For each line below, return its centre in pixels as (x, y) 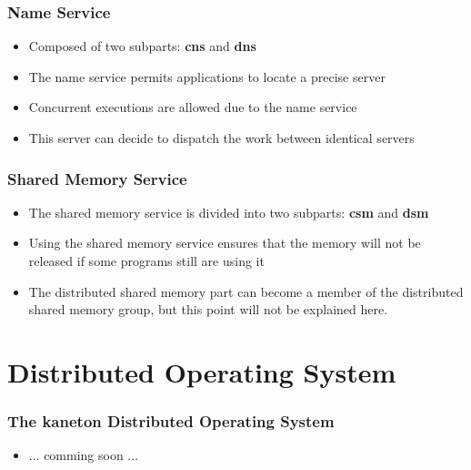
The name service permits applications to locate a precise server (207, 76)
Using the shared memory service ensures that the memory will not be (225, 243)
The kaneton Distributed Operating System (171, 421)
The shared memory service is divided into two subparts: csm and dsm (229, 212)
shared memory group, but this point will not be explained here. (208, 309)
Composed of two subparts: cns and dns (142, 46)
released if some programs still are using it (146, 261)
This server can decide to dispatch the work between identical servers (221, 138)
